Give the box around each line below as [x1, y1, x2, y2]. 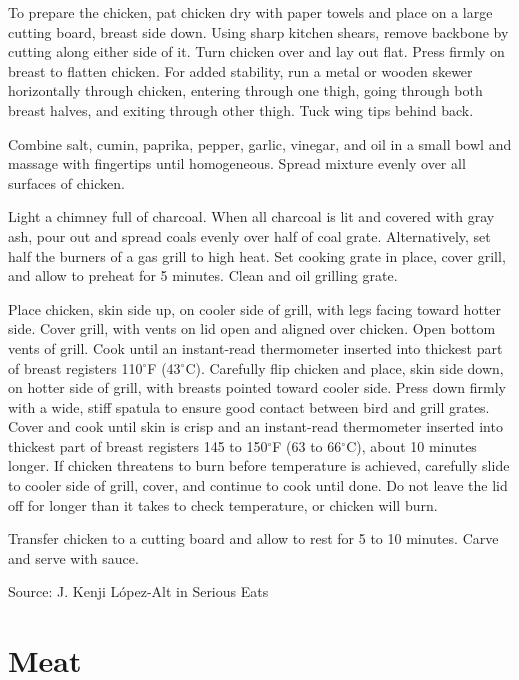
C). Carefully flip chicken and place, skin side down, [185, 357, 504, 378]
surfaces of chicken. [8, 172, 125, 193]
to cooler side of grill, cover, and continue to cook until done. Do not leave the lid [8, 475, 508, 496]
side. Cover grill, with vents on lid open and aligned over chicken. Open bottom [8, 318, 496, 339]
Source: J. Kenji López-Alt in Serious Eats [8, 581, 269, 602]
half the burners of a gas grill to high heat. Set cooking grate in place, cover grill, [8, 245, 506, 266]
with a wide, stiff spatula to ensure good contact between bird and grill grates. [8, 396, 490, 417]
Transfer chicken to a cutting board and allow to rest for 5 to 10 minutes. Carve [8, 528, 499, 549]
